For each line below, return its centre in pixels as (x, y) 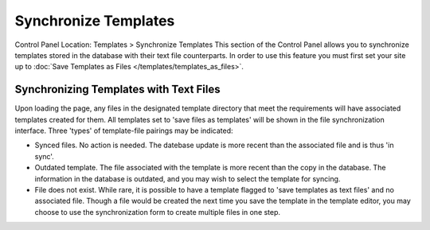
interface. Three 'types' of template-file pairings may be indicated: (124, 131)
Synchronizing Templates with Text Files (117, 90)
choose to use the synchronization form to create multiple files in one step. (158, 212)
